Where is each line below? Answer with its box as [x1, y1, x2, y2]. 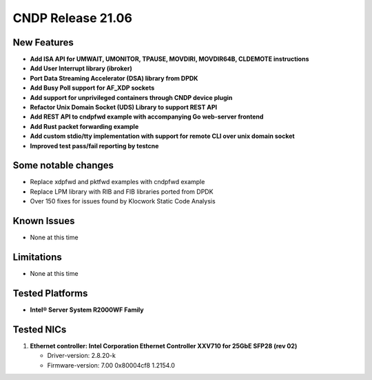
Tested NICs [12, 323, 67, 335]
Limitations [12, 251, 62, 263]
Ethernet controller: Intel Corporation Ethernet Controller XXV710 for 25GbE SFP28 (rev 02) [30, 341, 298, 350]
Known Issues [12, 215, 75, 227]
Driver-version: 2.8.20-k [47, 352, 116, 360]
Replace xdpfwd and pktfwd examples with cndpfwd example [30, 178, 205, 186]
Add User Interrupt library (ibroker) [30, 64, 132, 72]
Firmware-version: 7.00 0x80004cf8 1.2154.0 [47, 361, 176, 369]
